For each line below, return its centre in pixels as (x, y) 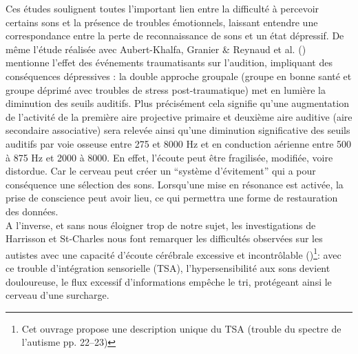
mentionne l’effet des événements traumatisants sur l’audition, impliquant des (169, 62)
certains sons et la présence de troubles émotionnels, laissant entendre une (162, 22)
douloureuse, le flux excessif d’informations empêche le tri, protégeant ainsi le (169, 281)
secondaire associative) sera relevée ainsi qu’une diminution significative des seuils (178, 130)
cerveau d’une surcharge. (57, 295)
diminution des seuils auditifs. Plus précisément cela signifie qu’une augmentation (177, 103)
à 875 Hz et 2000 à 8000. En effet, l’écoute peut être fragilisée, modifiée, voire (169, 157)
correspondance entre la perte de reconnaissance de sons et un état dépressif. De (175, 36)
